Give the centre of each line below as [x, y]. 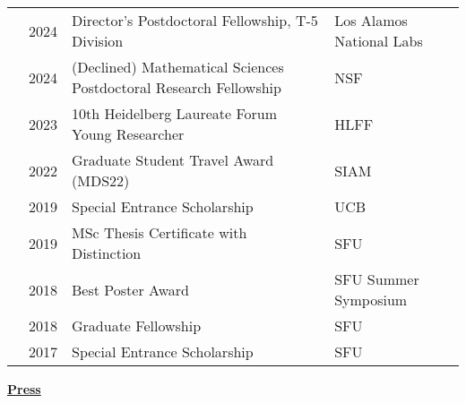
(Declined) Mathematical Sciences [178, 67]
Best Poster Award [130, 289]
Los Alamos [371, 20]
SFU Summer [377, 279]
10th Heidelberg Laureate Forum [175, 113]
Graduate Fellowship [137, 326]
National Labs [379, 41]
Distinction [107, 253]
